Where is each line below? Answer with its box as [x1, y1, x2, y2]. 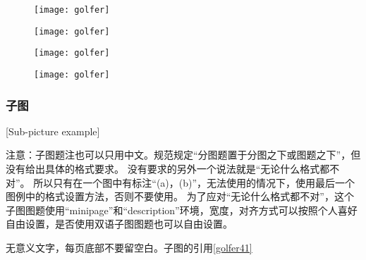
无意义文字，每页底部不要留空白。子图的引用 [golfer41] [6, 240, 252, 254]
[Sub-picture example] [6, 123, 100, 138]
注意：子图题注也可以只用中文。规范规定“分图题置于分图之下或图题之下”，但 [6, 147, 361, 162]
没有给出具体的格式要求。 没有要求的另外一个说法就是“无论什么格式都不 [6, 161, 340, 176]
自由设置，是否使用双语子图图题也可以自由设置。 [6, 216, 233, 231]
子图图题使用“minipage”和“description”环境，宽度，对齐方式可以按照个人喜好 [6, 202, 358, 217]
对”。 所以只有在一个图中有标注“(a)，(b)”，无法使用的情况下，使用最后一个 [6, 175, 355, 190]
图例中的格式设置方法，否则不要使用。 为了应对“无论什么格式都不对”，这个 [6, 189, 354, 204]
